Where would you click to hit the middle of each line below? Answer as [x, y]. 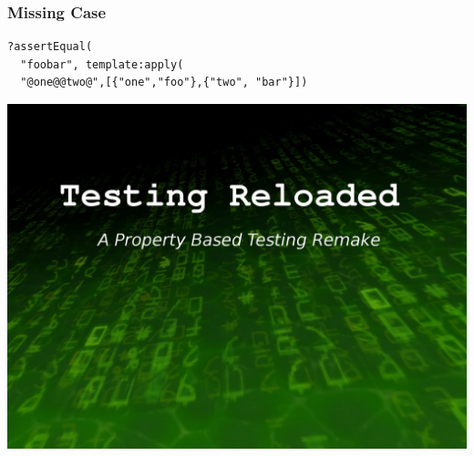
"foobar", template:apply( [102, 64]
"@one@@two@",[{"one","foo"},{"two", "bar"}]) [164, 83]
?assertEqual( [50, 47]
